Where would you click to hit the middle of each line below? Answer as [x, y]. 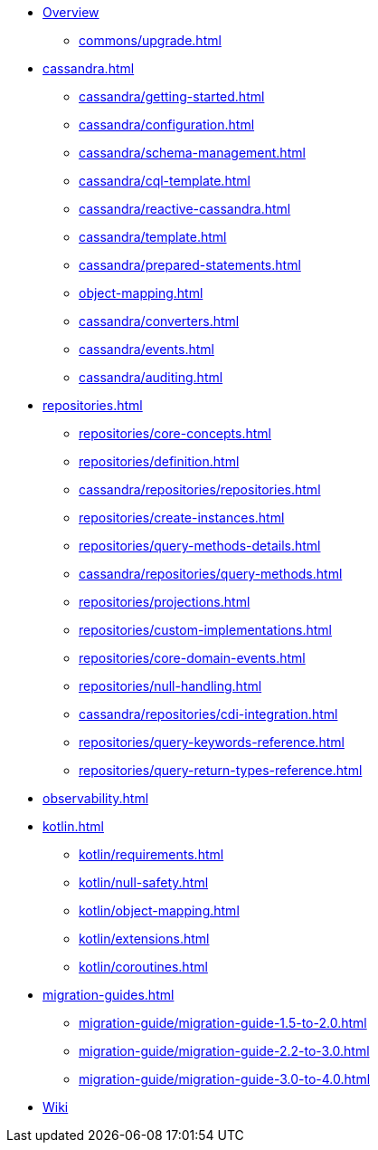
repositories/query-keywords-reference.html [212, 742]
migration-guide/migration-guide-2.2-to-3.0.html [224, 1051]
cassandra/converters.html [159, 321]
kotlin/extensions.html [144, 939]
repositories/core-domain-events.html [192, 658]
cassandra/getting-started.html [172, 96]
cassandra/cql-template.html [165, 181]
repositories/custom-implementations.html [205, 630]
